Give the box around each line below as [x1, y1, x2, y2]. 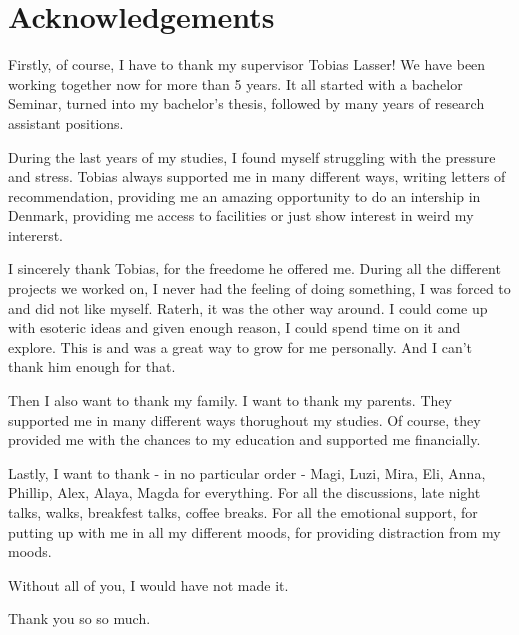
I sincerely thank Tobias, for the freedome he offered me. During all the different [8, 258, 501, 279]
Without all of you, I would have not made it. [8, 574, 289, 595]
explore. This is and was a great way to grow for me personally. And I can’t [8, 336, 473, 357]
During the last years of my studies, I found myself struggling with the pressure [8, 146, 496, 167]
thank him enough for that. [8, 356, 176, 377]
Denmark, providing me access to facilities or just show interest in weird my [8, 205, 474, 226]
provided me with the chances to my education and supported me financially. [8, 429, 481, 450]
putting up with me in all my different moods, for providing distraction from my [8, 521, 501, 542]
